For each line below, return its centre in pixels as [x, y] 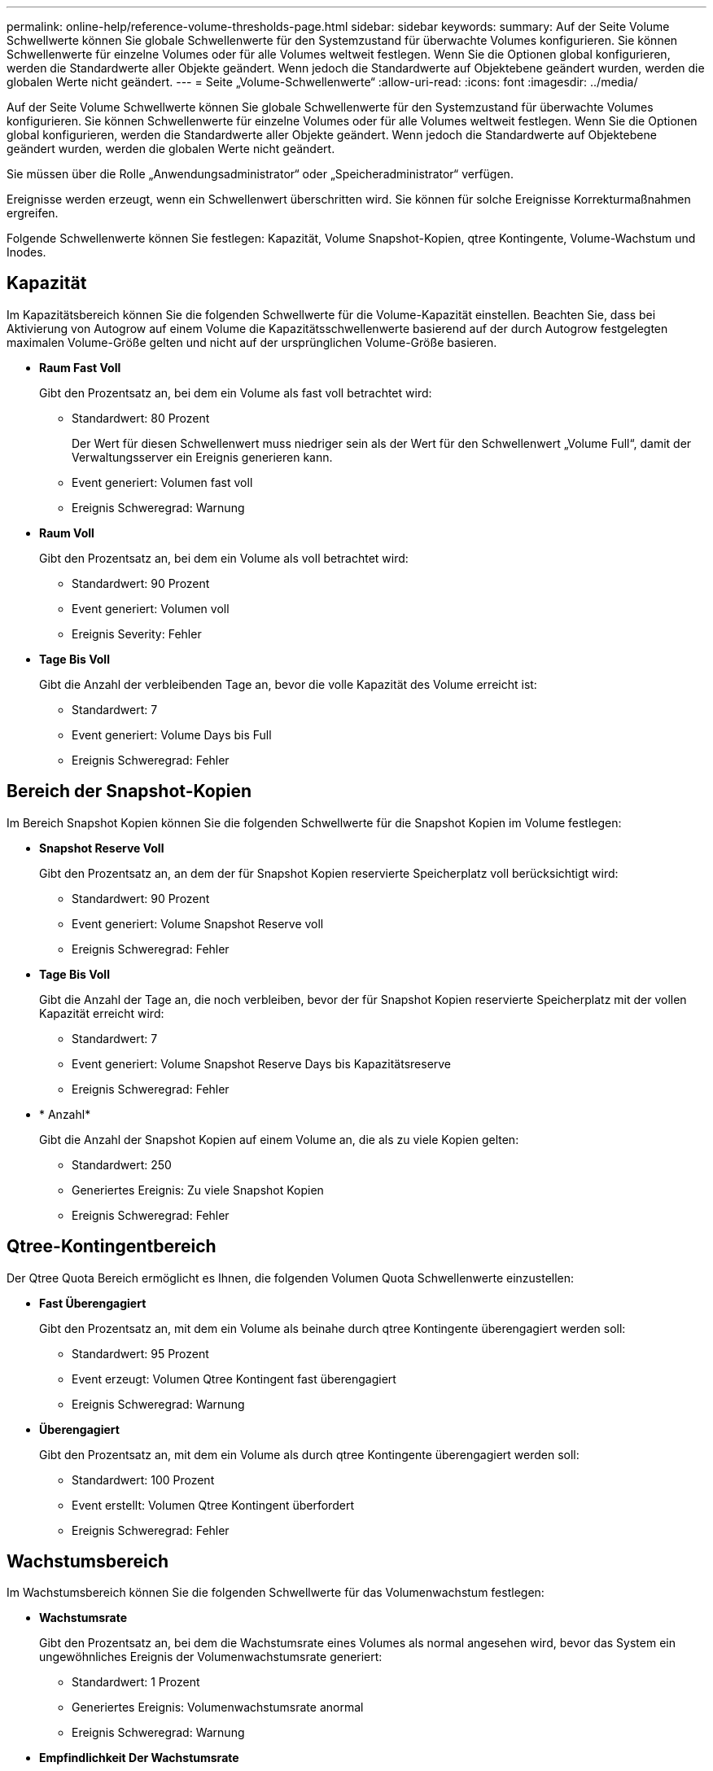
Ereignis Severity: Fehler [137, 633]
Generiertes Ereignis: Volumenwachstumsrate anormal [218, 1707]
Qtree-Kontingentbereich [112, 1247]
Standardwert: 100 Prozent [143, 1479]
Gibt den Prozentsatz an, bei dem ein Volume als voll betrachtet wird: [224, 558]
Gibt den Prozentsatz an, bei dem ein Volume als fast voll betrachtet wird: [236, 392]
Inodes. [26, 252]
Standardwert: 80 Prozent [141, 418]
